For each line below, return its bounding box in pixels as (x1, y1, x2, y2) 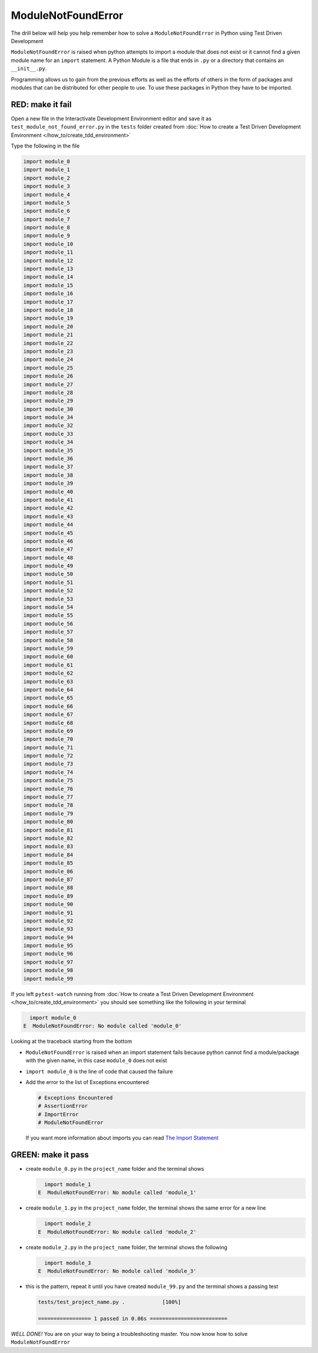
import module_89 (23, 892, 74, 899)
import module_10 (23, 241, 74, 247)
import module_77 (23, 794, 74, 800)
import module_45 (23, 530, 74, 536)
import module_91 (23, 909, 74, 916)
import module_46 (23, 537, 74, 544)
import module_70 (23, 736, 74, 743)
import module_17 (23, 298, 74, 305)
